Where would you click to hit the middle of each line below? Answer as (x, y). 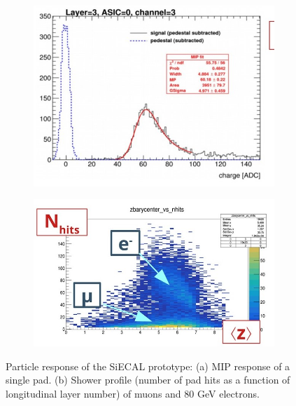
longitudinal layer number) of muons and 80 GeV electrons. (133, 394)
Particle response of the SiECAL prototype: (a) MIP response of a (148, 366)
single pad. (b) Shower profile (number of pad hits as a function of (148, 380)
